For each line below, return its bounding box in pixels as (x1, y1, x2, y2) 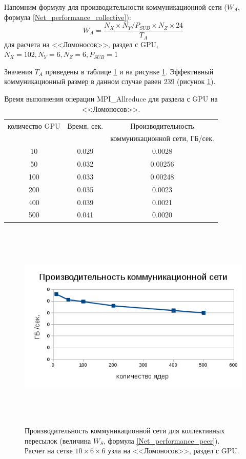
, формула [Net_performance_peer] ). (103, 435, 220, 446)
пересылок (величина (25, 435, 91, 446)
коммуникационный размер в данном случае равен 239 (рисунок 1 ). (4, 76, 216, 87)
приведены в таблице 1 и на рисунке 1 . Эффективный (45, 66, 214, 76)
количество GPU (8, 120, 60, 131)
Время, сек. (67, 120, 104, 131)
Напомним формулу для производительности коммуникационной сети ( (4, 2, 227, 12)
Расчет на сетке (25, 445, 73, 456)
